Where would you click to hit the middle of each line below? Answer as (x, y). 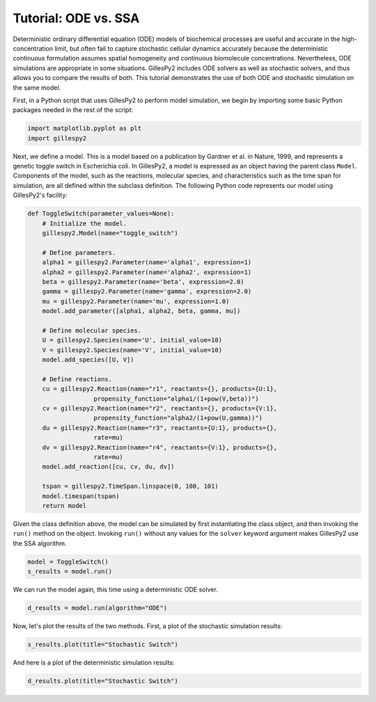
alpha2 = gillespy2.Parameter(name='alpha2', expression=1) (147, 272)
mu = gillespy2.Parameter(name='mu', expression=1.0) (136, 301)
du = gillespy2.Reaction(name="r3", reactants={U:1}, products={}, (160, 428)
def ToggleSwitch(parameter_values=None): (101, 214)
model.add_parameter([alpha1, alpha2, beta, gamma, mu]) (141, 311)
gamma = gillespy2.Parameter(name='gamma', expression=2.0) (147, 292)
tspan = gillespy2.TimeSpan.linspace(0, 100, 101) (130, 486)
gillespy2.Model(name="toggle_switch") (110, 233)
